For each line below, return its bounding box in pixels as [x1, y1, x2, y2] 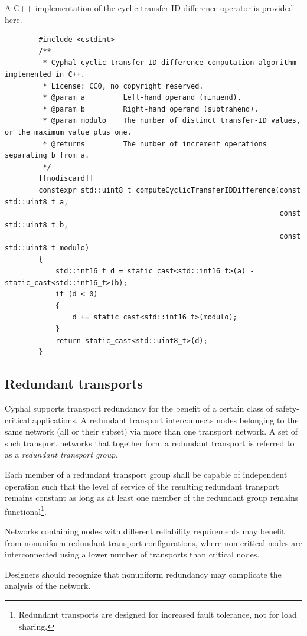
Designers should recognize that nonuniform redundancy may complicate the [5, 567, 282, 580]
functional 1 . [5, 503, 47, 517]
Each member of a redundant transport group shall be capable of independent [5, 468, 288, 480]
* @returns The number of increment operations [43, 139, 267, 148]
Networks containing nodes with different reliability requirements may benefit [5, 525, 285, 537]
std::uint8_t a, [5, 197, 68, 206]
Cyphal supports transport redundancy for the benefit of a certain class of [5, 402, 273, 415]
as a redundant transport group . [5, 448, 118, 461]
